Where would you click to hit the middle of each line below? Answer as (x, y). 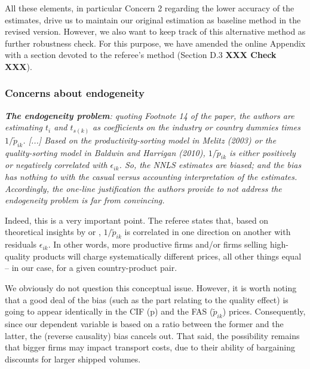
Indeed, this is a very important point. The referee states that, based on (137, 220)
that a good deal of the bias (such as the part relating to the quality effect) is (147, 299)
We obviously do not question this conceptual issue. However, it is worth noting (151, 288)
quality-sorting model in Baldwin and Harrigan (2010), (105, 152)
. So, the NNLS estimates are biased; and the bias (210, 165)
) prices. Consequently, (264, 311)
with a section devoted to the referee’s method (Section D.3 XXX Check (141, 55)
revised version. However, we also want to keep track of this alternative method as (155, 31)
